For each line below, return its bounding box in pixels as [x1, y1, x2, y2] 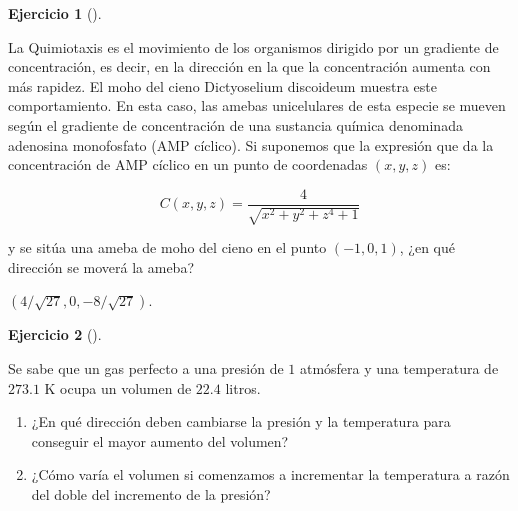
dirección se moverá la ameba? [8, 256, 195, 277]
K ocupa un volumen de [44, 377, 192, 398]
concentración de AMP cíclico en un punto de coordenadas [8, 154, 368, 175]
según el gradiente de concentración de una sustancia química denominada [8, 114, 463, 135]
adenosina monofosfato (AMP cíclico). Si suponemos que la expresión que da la [8, 134, 494, 155]
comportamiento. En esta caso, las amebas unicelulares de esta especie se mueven [8, 95, 506, 116]
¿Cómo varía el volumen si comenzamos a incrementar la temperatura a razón [31, 464, 510, 485]
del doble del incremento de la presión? [31, 483, 271, 504]
